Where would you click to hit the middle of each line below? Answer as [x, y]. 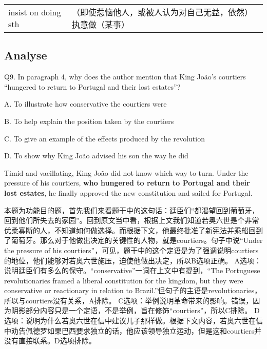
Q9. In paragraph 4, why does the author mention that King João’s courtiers [125, 77]
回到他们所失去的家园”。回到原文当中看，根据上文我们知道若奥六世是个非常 [132, 220]
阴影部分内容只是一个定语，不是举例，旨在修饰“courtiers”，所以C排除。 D [135, 310]
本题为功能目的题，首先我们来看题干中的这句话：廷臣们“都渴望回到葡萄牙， [132, 210]
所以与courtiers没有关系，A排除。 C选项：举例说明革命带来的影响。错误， [129, 300]
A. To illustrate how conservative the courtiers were [85, 104]
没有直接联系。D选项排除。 [50, 341]
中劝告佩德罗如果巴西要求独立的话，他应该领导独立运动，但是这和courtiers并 [133, 330]
